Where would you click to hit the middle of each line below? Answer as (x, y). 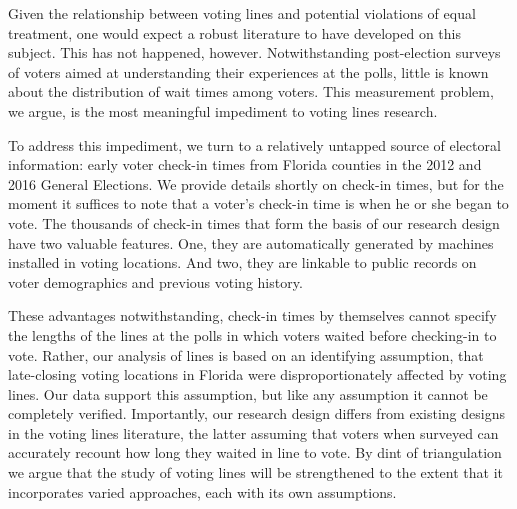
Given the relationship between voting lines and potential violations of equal (242, 13)
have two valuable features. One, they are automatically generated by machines (251, 242)
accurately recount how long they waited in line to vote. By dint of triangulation (255, 452)
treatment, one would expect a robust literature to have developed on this (234, 32)
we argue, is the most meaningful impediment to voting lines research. (223, 110)
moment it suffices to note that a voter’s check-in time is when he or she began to (258, 203)
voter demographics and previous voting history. (155, 281)
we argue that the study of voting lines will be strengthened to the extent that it (255, 472)
